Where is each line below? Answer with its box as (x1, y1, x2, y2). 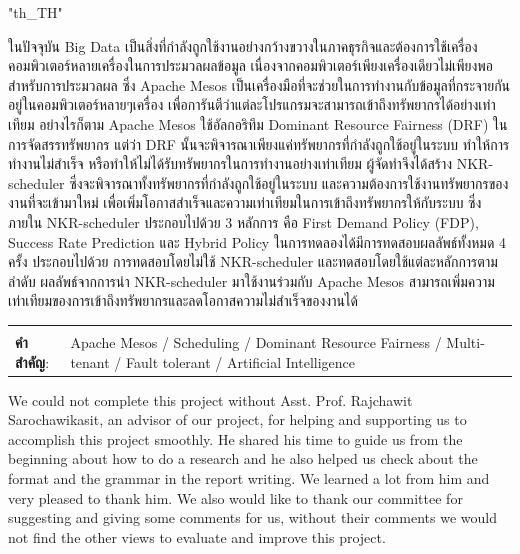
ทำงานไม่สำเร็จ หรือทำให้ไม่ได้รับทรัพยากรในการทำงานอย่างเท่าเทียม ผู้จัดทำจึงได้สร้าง (8, 153, 453, 174)
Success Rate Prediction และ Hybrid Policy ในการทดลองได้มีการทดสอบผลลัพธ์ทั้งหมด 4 (8, 231, 507, 252)
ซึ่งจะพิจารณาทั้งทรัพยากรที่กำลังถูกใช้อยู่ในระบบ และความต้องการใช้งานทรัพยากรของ (69, 172, 509, 193)
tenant (70, 351, 110, 372)
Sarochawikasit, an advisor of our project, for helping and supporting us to (8, 409, 467, 430)
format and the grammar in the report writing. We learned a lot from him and (8, 467, 490, 488)
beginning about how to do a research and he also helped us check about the (8, 448, 478, 469)
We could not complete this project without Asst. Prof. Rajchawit (8, 389, 413, 410)
